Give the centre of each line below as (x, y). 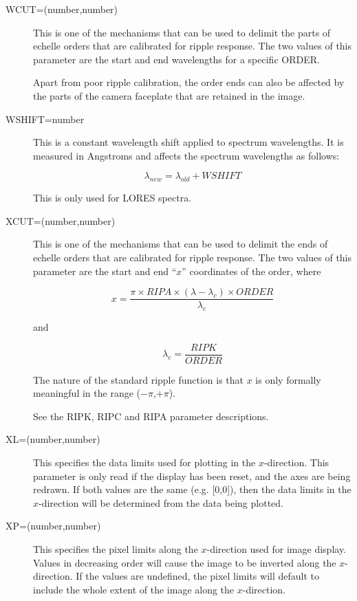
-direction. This (296, 462)
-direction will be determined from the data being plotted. (161, 502)
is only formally (288, 379)
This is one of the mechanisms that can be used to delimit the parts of (182, 32)
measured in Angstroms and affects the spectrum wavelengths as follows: (186, 155)
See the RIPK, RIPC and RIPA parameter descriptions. (151, 416)
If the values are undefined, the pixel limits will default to (197, 576)
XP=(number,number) (53, 526)
